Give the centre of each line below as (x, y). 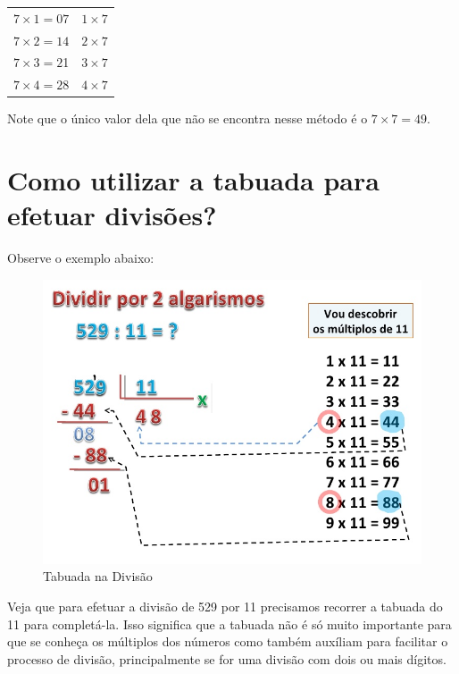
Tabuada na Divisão (98, 576)
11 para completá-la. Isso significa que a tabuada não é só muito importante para (229, 623)
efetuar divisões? (112, 215)
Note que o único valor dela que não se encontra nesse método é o (188, 118)
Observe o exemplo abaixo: (81, 258)
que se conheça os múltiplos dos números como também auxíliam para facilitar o (228, 641)
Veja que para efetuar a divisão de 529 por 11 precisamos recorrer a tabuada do (225, 607)
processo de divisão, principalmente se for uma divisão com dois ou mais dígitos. (227, 658)
